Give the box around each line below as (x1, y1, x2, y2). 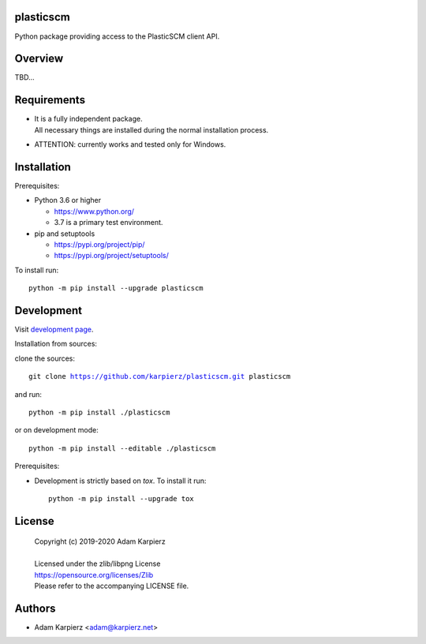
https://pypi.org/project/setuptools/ (54, 251, 169, 260)
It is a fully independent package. (34, 114, 143, 124)
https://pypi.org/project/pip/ (54, 239, 145, 249)
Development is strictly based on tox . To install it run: (34, 476, 207, 485)
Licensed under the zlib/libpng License (34, 559, 161, 568)
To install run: (14, 265, 59, 275)
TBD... (14, 73, 35, 82)
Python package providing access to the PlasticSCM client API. (14, 32, 220, 41)
